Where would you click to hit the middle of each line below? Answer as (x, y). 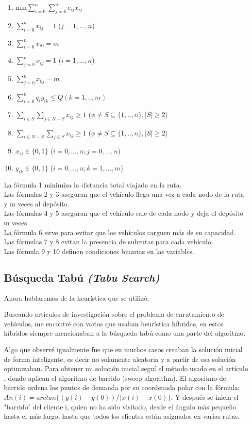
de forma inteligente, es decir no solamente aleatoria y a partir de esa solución (120, 359)
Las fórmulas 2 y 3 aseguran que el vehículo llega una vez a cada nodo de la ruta (124, 194)
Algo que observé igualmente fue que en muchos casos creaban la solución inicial (123, 349)
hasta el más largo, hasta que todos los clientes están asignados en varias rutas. (122, 416)
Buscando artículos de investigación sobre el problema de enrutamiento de (114, 314)
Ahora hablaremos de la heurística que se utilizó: (77, 297)
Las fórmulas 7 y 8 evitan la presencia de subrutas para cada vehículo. (109, 242)
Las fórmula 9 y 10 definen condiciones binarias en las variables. (99, 251)
